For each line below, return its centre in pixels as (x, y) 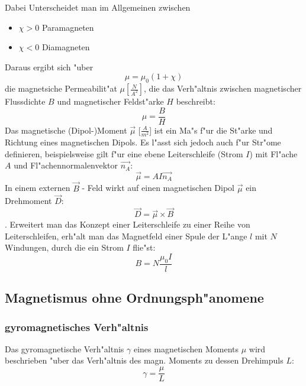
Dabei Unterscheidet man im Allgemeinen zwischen (98, 7)
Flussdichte (25, 101)
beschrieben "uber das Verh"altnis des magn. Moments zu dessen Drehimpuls (144, 360)
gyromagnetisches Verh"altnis (77, 327)
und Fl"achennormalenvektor (66, 165)
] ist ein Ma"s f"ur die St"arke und (211, 130)
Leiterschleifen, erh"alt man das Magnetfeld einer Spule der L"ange (126, 236)
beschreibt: (196, 101)
